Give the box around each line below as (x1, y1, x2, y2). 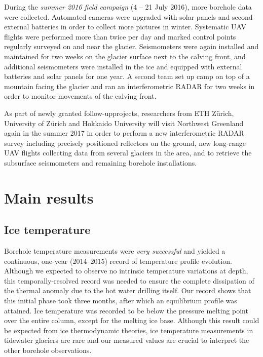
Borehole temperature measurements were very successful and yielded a (4, 246, 226, 256)
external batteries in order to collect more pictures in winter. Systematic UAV (4, 21, 247, 32)
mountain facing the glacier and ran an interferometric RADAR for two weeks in (4, 81, 255, 91)
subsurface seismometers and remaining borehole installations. (4, 157, 197, 168)
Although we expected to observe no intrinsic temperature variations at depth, (4, 265, 248, 276)
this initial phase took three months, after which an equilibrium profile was (4, 295, 237, 306)
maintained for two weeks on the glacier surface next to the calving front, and (4, 51, 246, 61)
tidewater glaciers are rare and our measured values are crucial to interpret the (4, 335, 249, 345)
